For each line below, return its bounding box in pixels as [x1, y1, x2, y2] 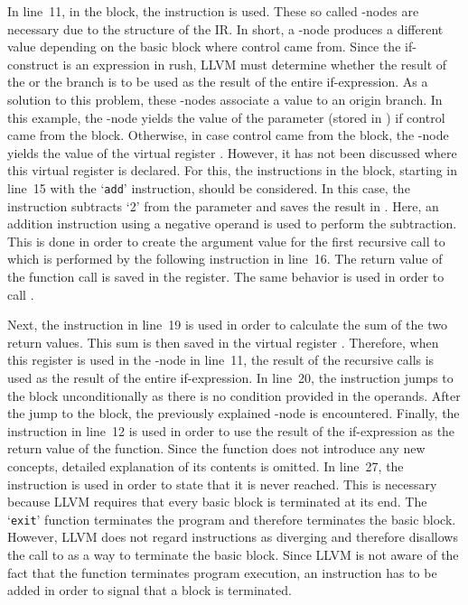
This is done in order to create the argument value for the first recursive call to [7, 231, 445, 250]
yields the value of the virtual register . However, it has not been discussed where [7, 143, 457, 162]
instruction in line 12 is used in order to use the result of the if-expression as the [7, 421, 455, 440]
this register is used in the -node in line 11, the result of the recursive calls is [7, 350, 435, 369]
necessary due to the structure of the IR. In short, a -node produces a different [7, 19, 444, 38]
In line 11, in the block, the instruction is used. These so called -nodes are [7, 2, 419, 20]
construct [7, 54, 59, 73]
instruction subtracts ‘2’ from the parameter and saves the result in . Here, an [7, 196, 439, 215]
